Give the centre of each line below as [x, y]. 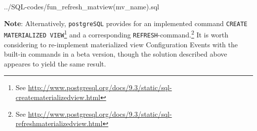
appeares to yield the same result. [55, 63]
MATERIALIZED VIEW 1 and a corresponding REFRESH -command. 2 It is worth [116, 34]
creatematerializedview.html [58, 97]
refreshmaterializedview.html [59, 123]
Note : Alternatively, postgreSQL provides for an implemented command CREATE [126, 23]
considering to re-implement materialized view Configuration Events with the [121, 44]
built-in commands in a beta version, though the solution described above [116, 54]
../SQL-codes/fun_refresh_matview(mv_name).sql [82, 6]
